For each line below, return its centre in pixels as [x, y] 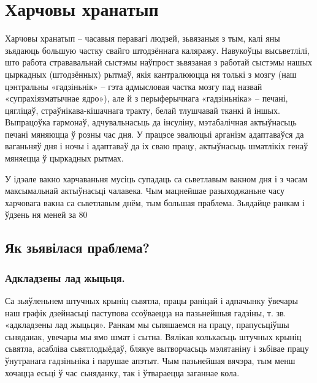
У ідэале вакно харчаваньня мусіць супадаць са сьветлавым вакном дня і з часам [156, 178]
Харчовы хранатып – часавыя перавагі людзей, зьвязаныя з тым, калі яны [143, 38]
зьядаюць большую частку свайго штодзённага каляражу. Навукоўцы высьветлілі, [157, 50]
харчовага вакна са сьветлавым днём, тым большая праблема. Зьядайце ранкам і [155, 202]
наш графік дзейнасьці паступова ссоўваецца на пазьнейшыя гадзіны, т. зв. [146, 312]
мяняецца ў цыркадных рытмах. [64, 158]
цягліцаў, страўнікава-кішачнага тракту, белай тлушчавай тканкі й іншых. [143, 110]
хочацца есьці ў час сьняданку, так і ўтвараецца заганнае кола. [122, 372]
